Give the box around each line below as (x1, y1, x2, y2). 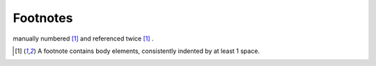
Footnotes (13, 10, 73, 25)
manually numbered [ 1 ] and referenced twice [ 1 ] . (13, 34, 154, 43)
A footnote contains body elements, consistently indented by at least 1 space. (37, 47, 260, 55)
